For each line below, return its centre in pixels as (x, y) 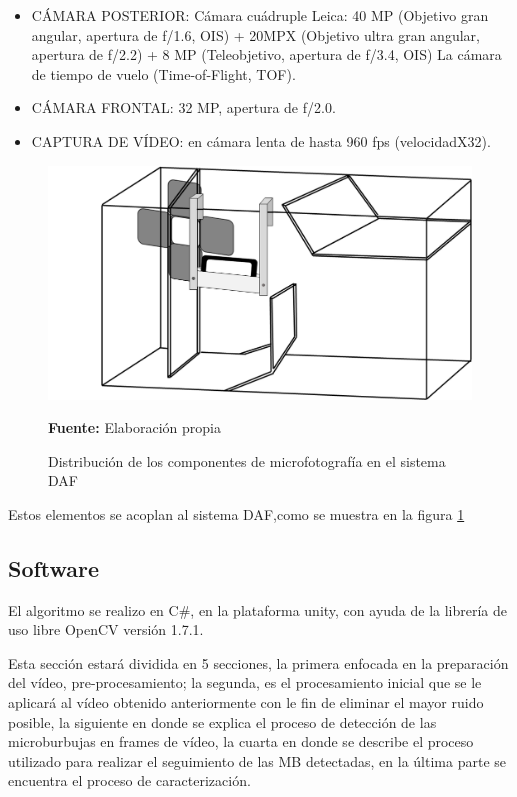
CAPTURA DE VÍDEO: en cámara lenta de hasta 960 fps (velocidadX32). (261, 140)
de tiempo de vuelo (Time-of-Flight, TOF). (163, 73)
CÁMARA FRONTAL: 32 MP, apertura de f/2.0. (183, 107)
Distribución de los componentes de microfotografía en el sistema (247, 460)
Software (54, 567)
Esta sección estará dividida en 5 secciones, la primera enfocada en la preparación (258, 662)
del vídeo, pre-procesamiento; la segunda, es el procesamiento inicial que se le (245, 682)
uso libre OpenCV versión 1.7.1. (106, 629)
